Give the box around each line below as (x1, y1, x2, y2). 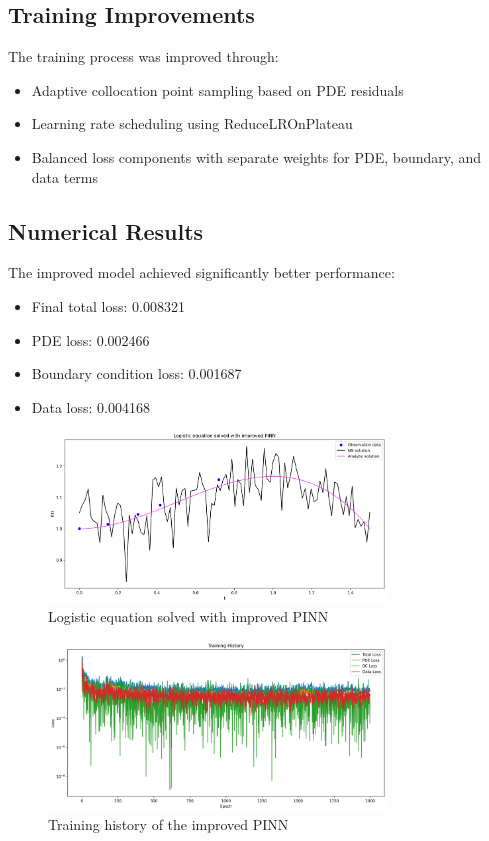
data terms (31, 166, 99, 187)
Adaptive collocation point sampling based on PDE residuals (31, 79, 404, 100)
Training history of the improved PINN (48, 814, 289, 835)
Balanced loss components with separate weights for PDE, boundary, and (31, 146, 482, 167)
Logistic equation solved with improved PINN (48, 606, 329, 627)
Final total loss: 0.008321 (31, 295, 185, 316)
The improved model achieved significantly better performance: (8, 262, 395, 283)
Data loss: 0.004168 (31, 396, 150, 417)
